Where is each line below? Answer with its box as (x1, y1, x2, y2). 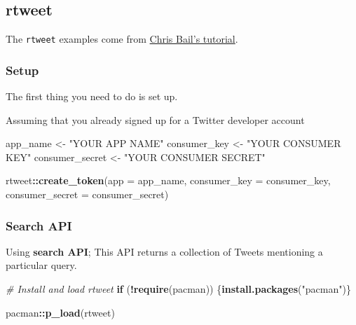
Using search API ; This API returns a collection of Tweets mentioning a (6, 244, 323, 258)
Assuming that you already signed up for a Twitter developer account (6, 112, 305, 127)
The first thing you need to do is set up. (6, 89, 178, 104)
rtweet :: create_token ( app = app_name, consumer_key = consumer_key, (6, 173, 331, 188)
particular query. (6, 258, 77, 272)
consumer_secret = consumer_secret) (6, 187, 169, 202)
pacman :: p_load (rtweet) (6, 305, 115, 319)
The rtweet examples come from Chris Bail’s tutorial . (6, 32, 238, 46)
